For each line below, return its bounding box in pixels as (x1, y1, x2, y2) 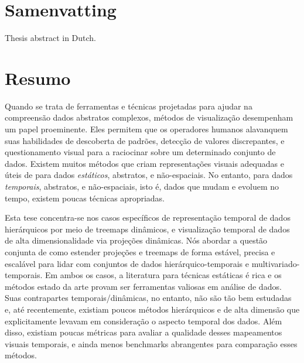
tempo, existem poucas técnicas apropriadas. (5, 191, 165, 204)
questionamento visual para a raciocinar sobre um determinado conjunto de (5, 146, 276, 158)
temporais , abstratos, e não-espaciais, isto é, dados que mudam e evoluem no (5, 180, 279, 192)
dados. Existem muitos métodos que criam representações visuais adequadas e (5, 157, 284, 169)
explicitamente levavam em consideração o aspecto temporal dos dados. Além (5, 314, 282, 327)
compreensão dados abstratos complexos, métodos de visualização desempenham (5, 111, 293, 124)
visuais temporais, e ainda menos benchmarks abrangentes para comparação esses (5, 337, 298, 350)
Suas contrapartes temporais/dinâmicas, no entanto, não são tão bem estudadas (5, 292, 292, 304)
